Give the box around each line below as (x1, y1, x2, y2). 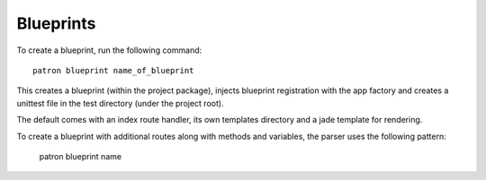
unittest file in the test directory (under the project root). (16, 98, 224, 108)
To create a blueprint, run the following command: (16, 45, 202, 56)
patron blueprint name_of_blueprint (32, 65, 194, 75)
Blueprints (16, 13, 96, 33)
